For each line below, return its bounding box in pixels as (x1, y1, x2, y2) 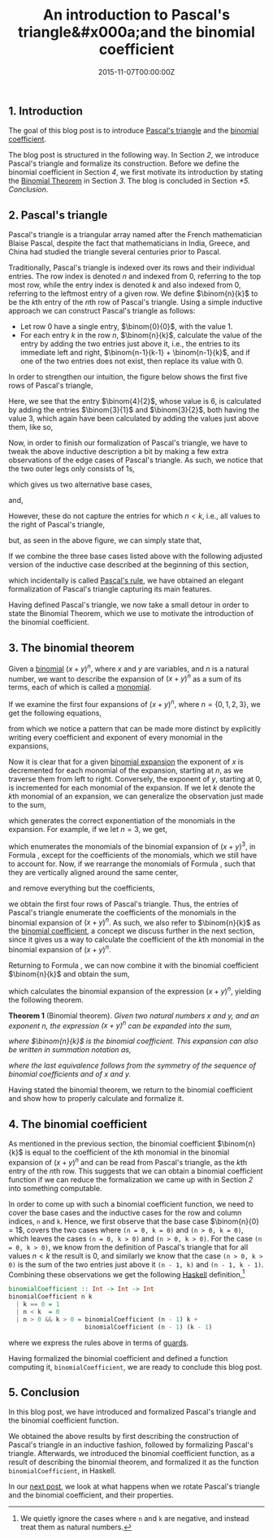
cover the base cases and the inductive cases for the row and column (8, 1207, 242, 1217)
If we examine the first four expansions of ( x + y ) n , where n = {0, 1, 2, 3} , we (8, 698, 262, 709)
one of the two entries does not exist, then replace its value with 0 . (19, 356, 244, 366)
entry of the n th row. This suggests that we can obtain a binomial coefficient (8, 1166, 263, 1176)
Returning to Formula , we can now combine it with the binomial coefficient (8, 960, 259, 970)
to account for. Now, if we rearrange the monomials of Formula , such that (8, 859, 256, 869)
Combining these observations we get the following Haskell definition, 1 (8, 1268, 245, 1279)
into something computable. (8, 1183, 102, 1193)
